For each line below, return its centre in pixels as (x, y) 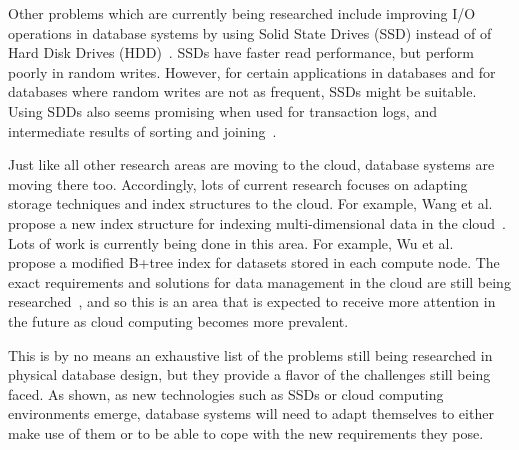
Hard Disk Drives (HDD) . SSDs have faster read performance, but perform (241, 52)
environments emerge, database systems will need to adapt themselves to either (251, 413)
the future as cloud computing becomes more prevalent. (178, 320)
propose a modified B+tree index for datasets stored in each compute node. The (254, 262)
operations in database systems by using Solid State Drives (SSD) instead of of (250, 32)
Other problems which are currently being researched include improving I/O (242, 13)
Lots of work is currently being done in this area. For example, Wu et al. (231, 242)
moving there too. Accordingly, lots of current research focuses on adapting (238, 183)
